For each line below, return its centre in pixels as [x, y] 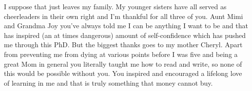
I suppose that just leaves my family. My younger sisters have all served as [115, 6]
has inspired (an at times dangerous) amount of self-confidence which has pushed [125, 35]
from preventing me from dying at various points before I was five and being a [121, 54]
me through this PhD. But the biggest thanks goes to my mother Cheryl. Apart [123, 45]
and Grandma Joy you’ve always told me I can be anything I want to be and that [126, 26]
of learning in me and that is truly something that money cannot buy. [108, 82]
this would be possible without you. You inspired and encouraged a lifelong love [123, 73]
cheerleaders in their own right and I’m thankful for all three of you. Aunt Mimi [124, 16]
